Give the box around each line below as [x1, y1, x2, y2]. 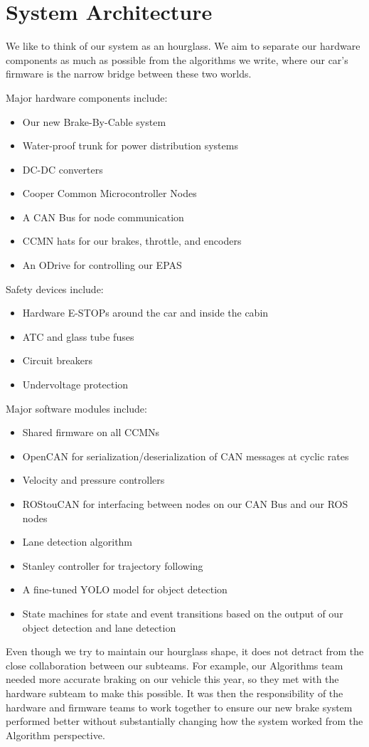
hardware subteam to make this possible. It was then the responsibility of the [6, 685, 343, 700]
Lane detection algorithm [22, 534, 133, 549]
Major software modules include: [6, 401, 147, 415]
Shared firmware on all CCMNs [22, 425, 160, 440]
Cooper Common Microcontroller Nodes [22, 186, 197, 201]
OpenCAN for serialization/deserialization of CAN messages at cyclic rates [22, 448, 349, 463]
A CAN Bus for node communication [22, 209, 184, 224]
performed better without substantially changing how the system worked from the [6, 714, 363, 729]
